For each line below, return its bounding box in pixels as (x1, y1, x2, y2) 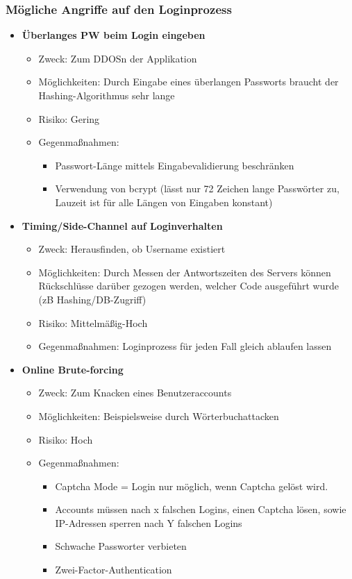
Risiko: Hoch (38, 432, 93, 446)
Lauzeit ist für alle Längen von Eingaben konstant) (55, 194, 273, 209)
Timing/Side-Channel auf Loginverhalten (22, 218, 223, 233)
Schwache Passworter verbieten (55, 539, 187, 553)
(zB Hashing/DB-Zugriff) (38, 292, 146, 306)
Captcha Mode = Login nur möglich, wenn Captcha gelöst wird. (55, 478, 328, 493)
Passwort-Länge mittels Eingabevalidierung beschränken (55, 158, 294, 172)
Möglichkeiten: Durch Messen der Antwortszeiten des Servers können (38, 265, 331, 279)
